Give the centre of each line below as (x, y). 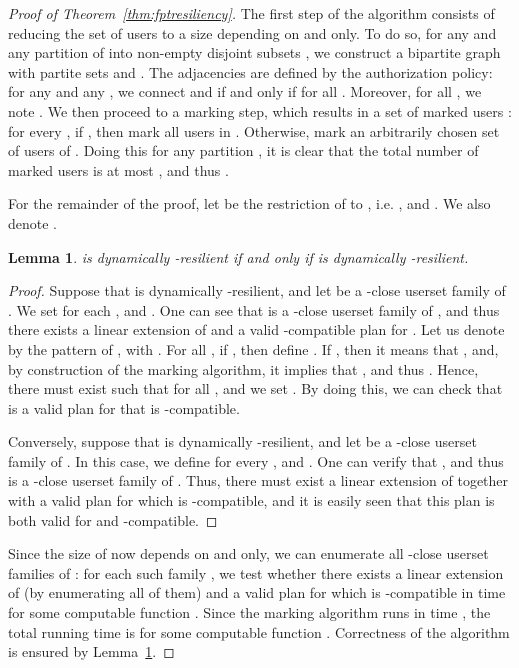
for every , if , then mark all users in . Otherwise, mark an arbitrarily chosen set (254, 130)
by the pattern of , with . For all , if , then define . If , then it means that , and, (253, 348)
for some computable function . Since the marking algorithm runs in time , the (249, 612)
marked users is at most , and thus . (118, 169)
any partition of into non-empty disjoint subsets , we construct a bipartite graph (254, 52)
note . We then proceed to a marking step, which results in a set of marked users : (260, 110)
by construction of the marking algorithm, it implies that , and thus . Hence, (243, 368)
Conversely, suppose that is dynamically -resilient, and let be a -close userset (242, 441)
